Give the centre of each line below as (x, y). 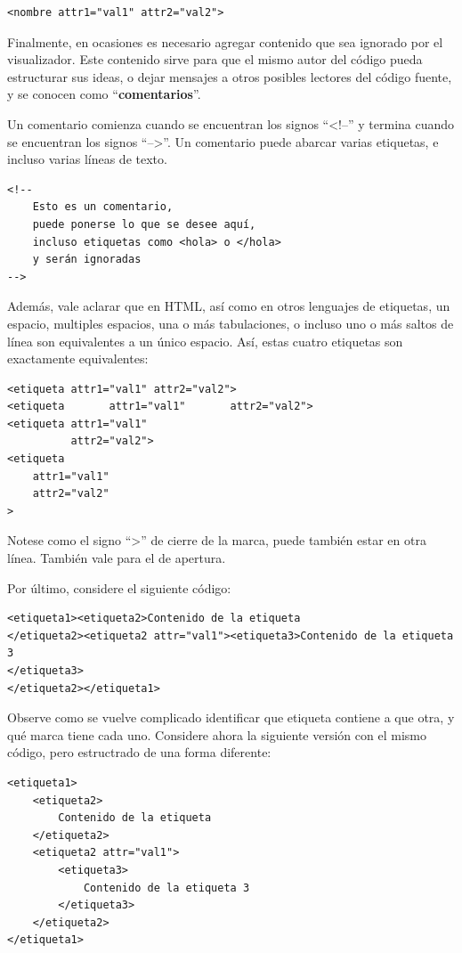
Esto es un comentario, (103, 207)
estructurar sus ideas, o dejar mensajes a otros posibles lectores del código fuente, (230, 76)
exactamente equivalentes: (78, 358)
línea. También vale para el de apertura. (117, 558)
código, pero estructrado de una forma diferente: (139, 752)
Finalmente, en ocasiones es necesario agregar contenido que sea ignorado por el (225, 41)
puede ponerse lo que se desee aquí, (144, 224)
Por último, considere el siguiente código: (119, 587)
